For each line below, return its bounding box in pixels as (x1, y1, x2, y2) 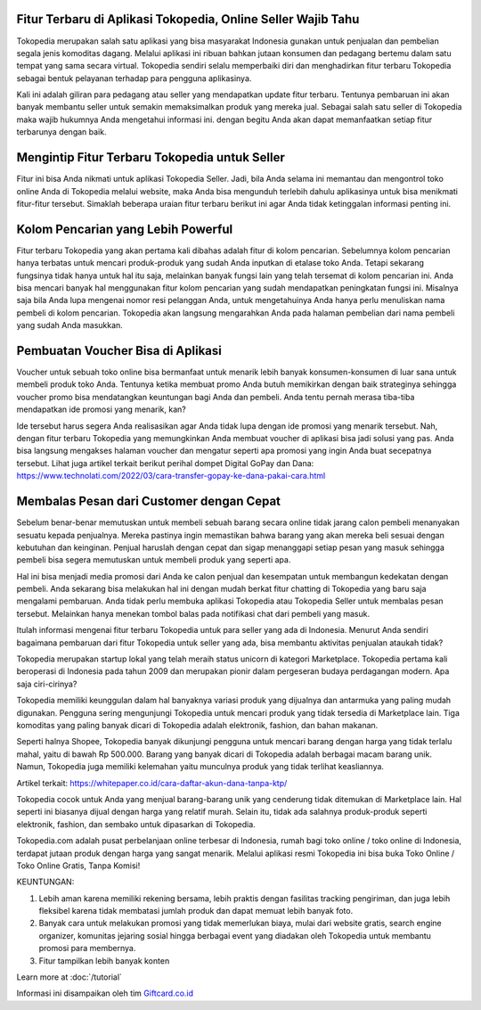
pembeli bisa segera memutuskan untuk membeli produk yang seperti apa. (16, 554, 291, 565)
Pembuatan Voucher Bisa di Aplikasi (16, 343, 222, 358)
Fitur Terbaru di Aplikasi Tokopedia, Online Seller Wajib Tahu (16, 12, 360, 27)
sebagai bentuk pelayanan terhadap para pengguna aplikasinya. (16, 72, 252, 84)
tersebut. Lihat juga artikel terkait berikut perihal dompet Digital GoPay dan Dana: (16, 457, 314, 468)
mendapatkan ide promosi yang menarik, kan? (16, 404, 186, 415)
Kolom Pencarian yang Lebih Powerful (16, 221, 233, 236)
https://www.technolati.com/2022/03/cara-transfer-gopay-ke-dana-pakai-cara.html (16, 471, 326, 481)
